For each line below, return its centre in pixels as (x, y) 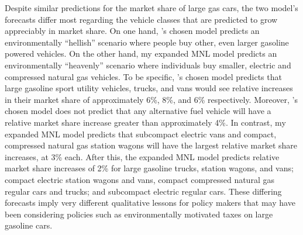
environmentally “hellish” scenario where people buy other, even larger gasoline (147, 42)
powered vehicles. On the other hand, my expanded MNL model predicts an (141, 53)
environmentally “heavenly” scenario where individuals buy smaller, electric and (148, 65)
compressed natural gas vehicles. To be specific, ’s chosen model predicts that (143, 76)
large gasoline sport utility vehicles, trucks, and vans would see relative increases (149, 88)
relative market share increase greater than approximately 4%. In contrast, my (145, 122)
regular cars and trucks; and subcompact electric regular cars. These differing (143, 191)
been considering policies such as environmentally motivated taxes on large (139, 214)
